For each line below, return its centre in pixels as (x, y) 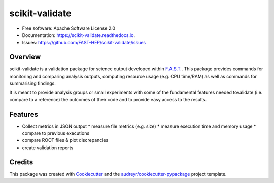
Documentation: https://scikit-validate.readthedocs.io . (79, 35)
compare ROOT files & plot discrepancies (65, 140)
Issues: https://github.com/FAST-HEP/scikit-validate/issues (84, 43)
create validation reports (48, 148)
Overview (25, 57)
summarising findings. (32, 83)
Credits (21, 162)
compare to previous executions (56, 133)
